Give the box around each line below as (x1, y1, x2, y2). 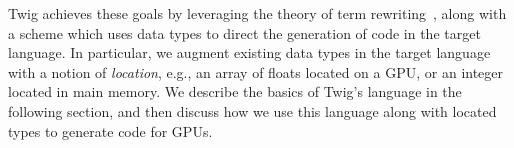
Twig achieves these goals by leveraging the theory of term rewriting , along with (8, 3, 507, 23)
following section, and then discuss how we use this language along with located (8, 100, 497, 121)
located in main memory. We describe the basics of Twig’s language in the (8, 81, 462, 102)
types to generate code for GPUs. (8, 120, 213, 141)
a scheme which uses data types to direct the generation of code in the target (8, 22, 481, 43)
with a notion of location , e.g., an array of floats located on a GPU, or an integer (8, 61, 504, 82)
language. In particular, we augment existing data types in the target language (8, 42, 491, 63)
